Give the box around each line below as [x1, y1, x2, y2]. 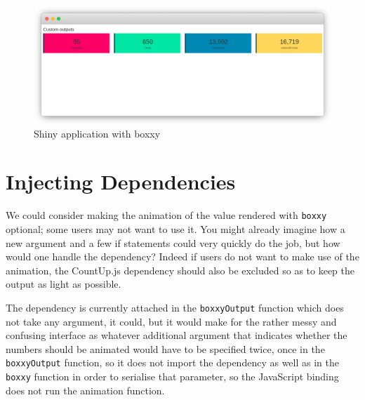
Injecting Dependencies [6, 167, 236, 196]
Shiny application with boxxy [34, 126, 161, 140]
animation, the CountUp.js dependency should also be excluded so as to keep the [6, 262, 354, 277]
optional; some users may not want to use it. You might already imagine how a [6, 222, 345, 236]
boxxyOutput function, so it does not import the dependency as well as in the [6, 355, 339, 370]
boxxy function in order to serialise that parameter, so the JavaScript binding [6, 369, 339, 384]
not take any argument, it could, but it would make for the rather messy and [6, 314, 337, 328]
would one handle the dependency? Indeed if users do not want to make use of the [6, 249, 359, 264]
